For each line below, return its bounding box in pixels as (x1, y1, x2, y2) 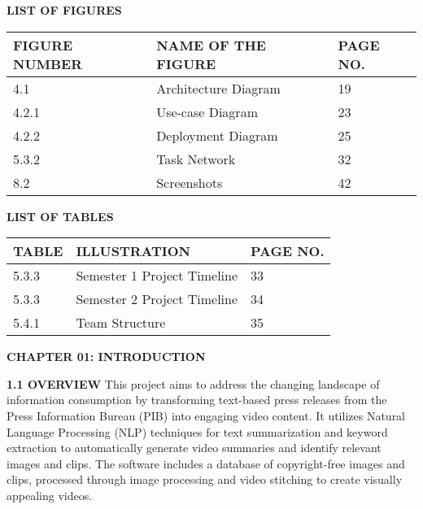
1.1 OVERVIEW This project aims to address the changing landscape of (7, 375, 380, 392)
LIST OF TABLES (7, 207, 114, 224)
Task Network (156, 149, 236, 168)
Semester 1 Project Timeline (76, 266, 238, 285)
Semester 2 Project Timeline (76, 289, 238, 309)
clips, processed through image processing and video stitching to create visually (7, 471, 403, 488)
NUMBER (13, 54, 83, 73)
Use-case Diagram (156, 102, 258, 121)
